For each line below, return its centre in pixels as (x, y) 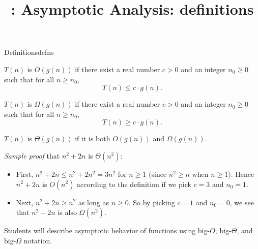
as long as (93, 202)
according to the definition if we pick (134, 184)
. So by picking (152, 202)
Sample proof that (32, 155)
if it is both (93, 138)
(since (158, 174)
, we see (242, 202)
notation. (38, 240)
